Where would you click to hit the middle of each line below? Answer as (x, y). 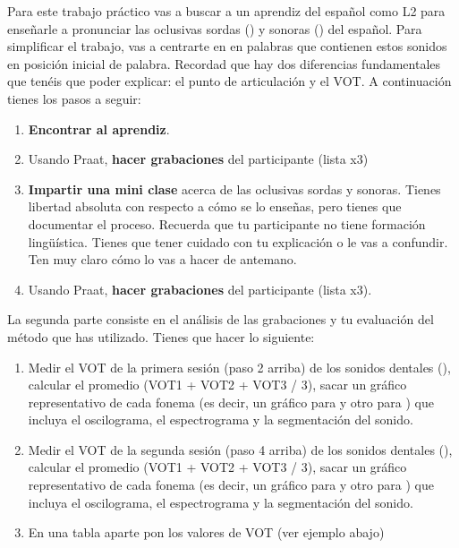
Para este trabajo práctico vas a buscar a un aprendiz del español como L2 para (226, 11)
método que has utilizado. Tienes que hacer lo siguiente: (161, 336)
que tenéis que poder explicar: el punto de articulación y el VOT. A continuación (229, 81)
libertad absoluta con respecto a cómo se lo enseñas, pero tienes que (215, 206)
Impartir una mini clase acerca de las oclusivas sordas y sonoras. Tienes (234, 188)
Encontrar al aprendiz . (99, 128)
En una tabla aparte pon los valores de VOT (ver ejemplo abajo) (206, 532)
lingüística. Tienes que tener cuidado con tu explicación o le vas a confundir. (238, 241)
